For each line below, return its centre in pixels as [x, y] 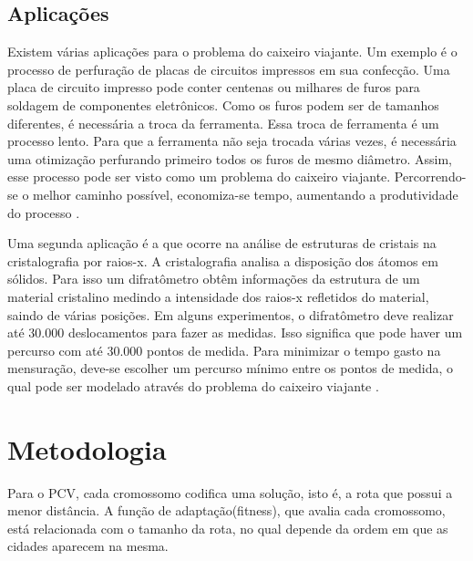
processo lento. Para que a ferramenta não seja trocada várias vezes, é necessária [232, 141]
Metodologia [87, 448]
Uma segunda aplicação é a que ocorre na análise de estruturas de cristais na [222, 243]
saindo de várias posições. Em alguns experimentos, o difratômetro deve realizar [231, 314]
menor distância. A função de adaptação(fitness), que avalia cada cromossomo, [226, 510]
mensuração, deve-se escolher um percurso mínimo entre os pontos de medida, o [231, 368]
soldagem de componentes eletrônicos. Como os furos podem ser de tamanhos [223, 104]
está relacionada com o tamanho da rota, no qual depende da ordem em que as [228, 528]
